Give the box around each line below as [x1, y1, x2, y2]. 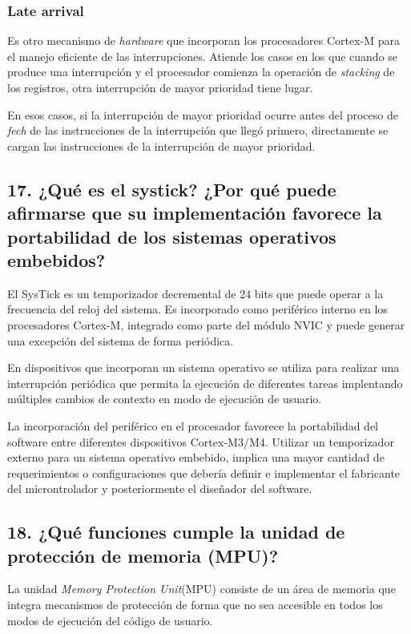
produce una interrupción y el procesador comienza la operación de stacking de [7, 63, 395, 80]
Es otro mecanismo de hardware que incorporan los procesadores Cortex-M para [7, 32, 400, 49]
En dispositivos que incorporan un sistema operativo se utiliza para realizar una [7, 359, 400, 376]
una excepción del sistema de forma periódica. [7, 332, 234, 349]
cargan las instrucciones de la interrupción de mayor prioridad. [7, 137, 316, 154]
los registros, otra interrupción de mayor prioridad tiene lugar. [7, 79, 313, 95]
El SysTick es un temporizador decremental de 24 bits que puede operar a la [7, 285, 384, 301]
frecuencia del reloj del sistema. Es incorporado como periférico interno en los [7, 301, 388, 317]
